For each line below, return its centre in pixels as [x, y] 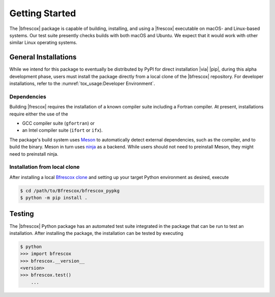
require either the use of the [39, 114]
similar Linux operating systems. [43, 43]
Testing [22, 214]
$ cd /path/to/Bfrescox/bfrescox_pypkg [70, 190]
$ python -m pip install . [54, 198]
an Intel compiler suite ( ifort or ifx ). [62, 130]
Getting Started [43, 13]
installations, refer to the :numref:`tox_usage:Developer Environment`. [82, 83]
